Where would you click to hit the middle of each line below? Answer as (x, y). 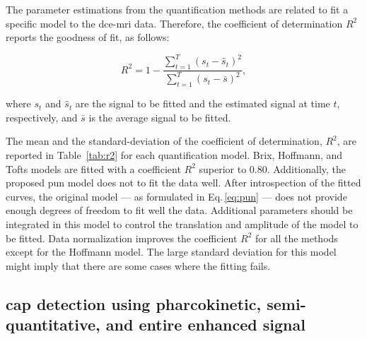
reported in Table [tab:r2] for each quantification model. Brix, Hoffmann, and (174, 155)
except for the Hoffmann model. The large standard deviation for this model (171, 252)
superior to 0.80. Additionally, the (273, 168)
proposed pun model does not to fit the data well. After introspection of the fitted (183, 183)
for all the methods (297, 238)
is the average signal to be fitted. (160, 117)
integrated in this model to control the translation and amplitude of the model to (182, 224)
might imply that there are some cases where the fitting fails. (138, 265)
